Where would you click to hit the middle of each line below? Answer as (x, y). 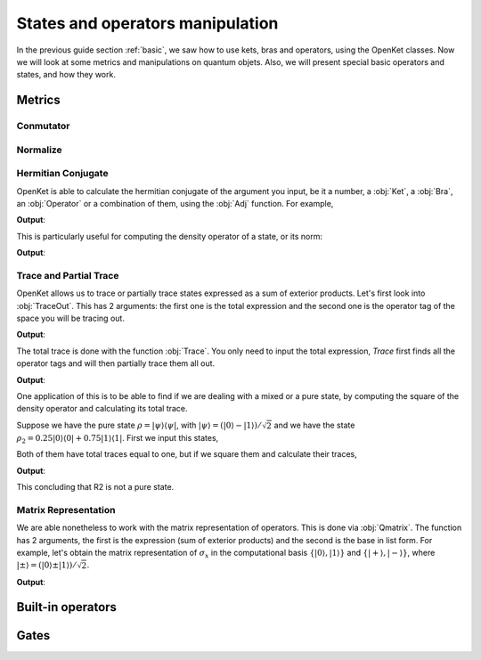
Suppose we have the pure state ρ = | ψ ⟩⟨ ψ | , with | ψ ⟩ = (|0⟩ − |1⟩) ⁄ (139, 425)
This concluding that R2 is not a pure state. (95, 487)
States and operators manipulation (147, 23)
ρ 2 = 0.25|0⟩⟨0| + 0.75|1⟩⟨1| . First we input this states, (118, 439)
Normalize (39, 150)
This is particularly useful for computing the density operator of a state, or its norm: (170, 236)
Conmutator (43, 126)
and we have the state (314, 425)
